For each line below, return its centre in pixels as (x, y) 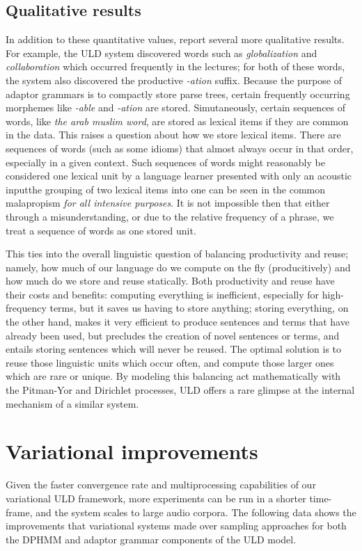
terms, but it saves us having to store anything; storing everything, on (199, 308)
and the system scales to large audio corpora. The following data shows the (196, 512)
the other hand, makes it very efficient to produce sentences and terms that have (178, 322)
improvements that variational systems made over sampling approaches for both (176, 526)
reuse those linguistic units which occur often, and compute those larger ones (170, 362)
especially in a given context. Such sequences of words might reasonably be (165, 162)
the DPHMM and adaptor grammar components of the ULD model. (151, 539)
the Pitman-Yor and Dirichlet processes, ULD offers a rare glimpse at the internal (180, 390)
